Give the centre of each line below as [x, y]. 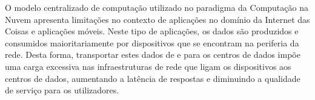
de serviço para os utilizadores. [62, 90]
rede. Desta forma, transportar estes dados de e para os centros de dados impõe [153, 55]
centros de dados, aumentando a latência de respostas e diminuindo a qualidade [153, 78]
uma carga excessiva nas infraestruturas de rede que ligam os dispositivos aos [148, 66]
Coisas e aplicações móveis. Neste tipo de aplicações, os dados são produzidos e [152, 31]
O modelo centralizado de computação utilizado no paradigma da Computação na [157, 7]
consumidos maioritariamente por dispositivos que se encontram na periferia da [152, 42]
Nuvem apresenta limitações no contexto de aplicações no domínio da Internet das [157, 19]
